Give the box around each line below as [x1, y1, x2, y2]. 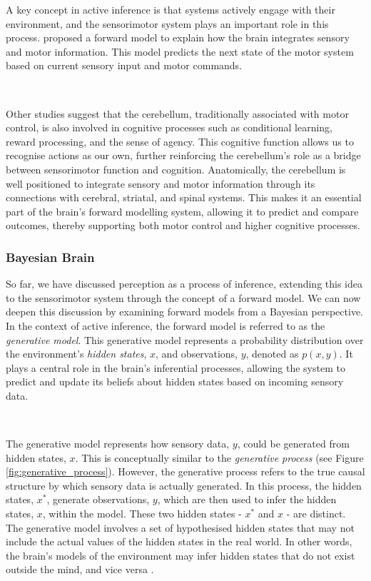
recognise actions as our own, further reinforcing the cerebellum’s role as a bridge [6, 148, 361, 163]
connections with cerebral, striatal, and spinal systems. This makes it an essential [6, 190, 362, 205]
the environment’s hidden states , [6, 346, 147, 361]
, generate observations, [46, 492, 150, 507]
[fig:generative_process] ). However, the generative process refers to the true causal [6, 464, 365, 479]
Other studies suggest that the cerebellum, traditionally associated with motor [6, 106, 349, 121]
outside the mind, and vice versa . [6, 562, 154, 577]
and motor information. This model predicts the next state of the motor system [6, 44, 354, 59]
